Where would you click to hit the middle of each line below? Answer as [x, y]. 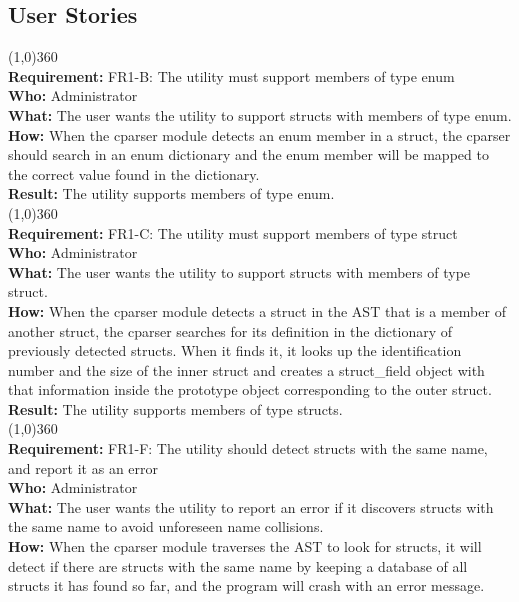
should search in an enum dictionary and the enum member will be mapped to [248, 154]
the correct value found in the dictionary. [134, 173]
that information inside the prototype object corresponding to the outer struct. [250, 389]
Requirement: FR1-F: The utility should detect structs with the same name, [248, 448]
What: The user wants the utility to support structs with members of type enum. [260, 114]
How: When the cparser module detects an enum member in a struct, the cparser [259, 134]
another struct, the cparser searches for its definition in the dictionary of [230, 330]
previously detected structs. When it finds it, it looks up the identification [235, 350]
